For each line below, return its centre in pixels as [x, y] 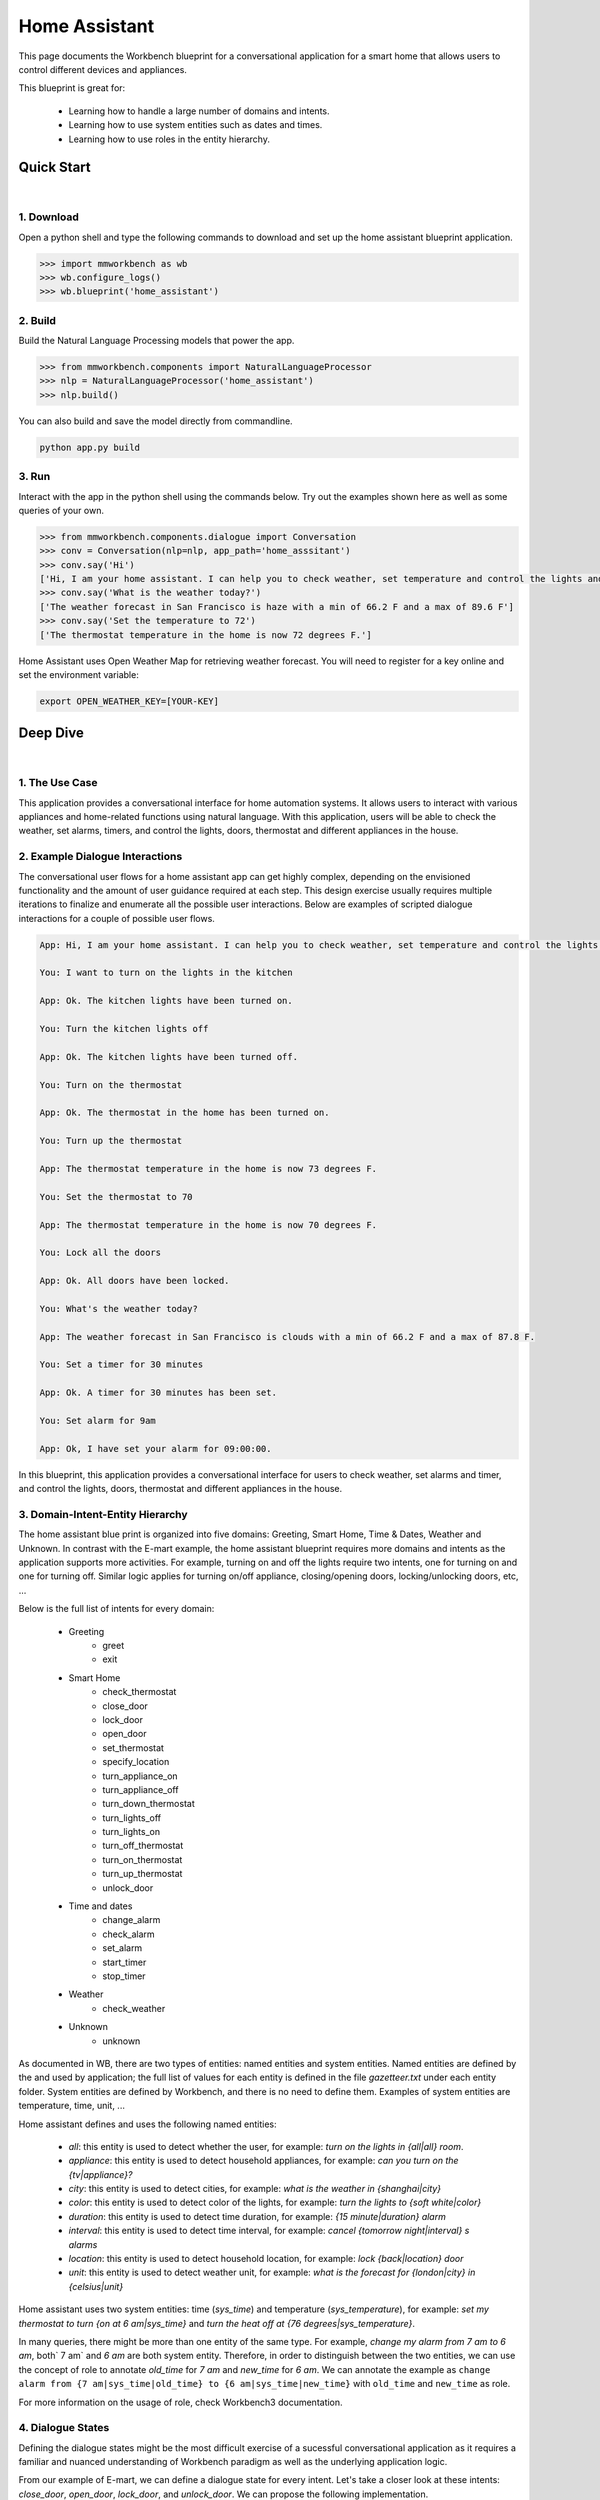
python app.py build [89, 447]
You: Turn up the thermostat [111, 1141]
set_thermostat [133, 1747]
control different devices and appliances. [102, 69]
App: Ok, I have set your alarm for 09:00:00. [155, 1448]
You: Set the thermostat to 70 [116, 1196]
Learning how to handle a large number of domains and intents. [199, 111]
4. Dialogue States [64, 2428]
